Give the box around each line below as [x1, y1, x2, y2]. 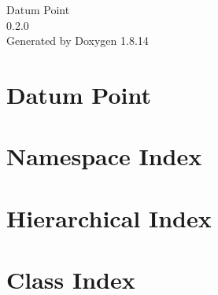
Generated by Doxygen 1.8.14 [6, 32, 149, 49]
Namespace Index [6, 140, 202, 172]
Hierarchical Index [6, 201, 212, 234]
